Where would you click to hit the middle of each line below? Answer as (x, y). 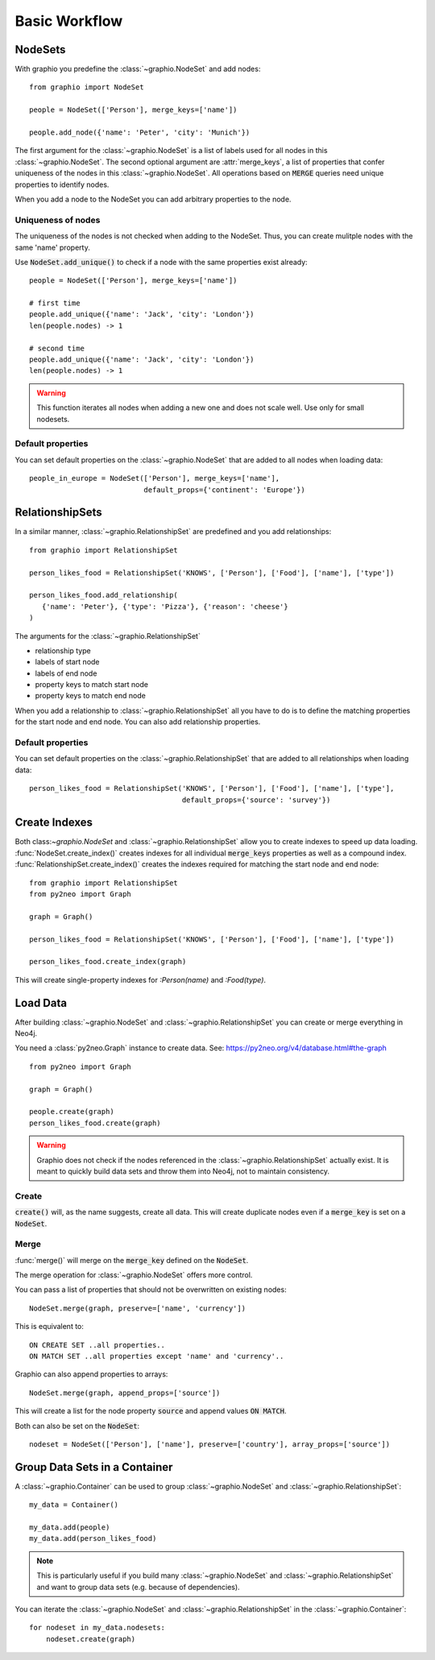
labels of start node (67, 662)
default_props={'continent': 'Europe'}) (224, 490)
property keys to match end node (91, 696)
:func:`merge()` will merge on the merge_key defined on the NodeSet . (132, 1260)
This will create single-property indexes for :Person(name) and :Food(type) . (140, 979)
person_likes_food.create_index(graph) (108, 962)
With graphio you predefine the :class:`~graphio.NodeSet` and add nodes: (138, 69)
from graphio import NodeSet (87, 87)
